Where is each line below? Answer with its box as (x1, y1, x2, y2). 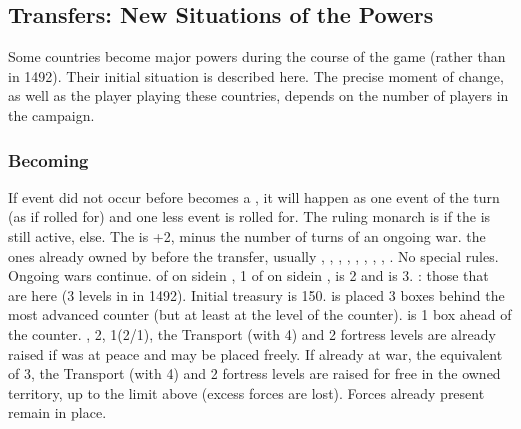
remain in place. (8, 402, 107, 423)
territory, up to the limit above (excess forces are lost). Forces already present (8, 382, 485, 403)
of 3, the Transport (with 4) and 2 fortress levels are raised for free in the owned (8, 363, 501, 384)
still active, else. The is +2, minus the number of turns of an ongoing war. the (8, 225, 486, 246)
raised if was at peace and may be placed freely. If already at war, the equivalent (8, 343, 503, 364)
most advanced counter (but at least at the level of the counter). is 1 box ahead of (8, 304, 512, 325)
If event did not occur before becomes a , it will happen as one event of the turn (8, 186, 500, 207)
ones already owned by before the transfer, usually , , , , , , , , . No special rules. (8, 245, 499, 266)
